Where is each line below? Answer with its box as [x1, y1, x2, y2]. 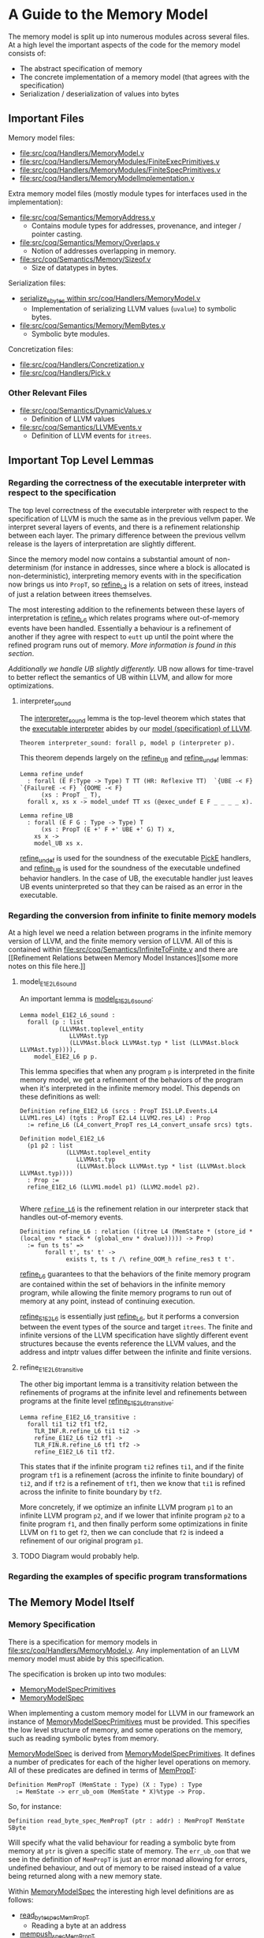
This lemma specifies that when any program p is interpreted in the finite [19, 1067, 255, 1076]
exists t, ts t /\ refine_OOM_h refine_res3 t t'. [65, 1255, 236, 1263]
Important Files [8, 112, 84, 126]
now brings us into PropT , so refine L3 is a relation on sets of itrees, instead [8, 579, 248, 590]
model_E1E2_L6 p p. [34, 1053, 99, 1061]
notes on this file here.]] [8, 962, 86, 971]
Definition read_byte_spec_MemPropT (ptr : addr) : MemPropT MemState [8, 1816, 245, 1825]
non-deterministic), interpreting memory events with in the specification [8, 571, 242, 580]
